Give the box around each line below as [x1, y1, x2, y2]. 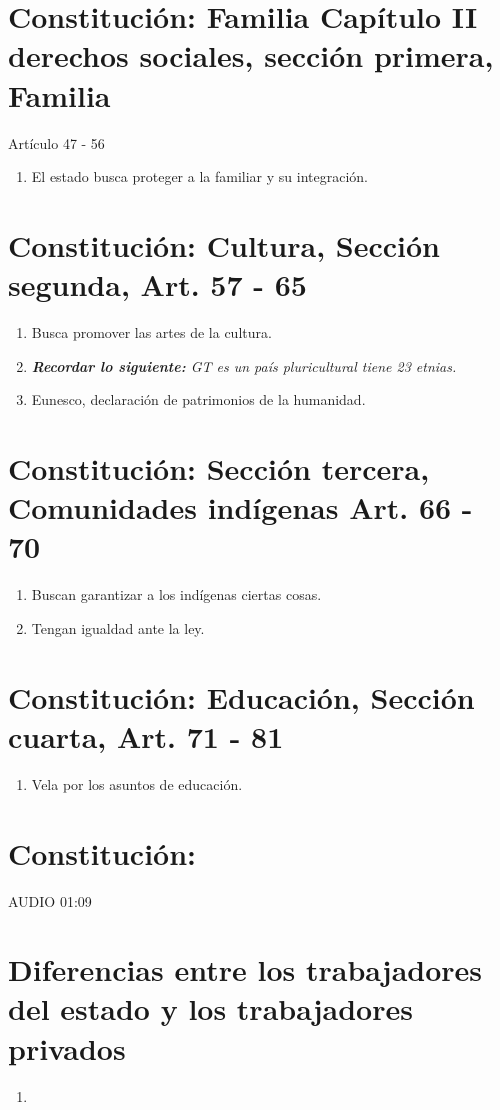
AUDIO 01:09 [8, 890, 92, 911]
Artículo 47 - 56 [8, 132, 105, 153]
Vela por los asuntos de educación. [31, 773, 243, 794]
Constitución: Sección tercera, [8, 447, 430, 488]
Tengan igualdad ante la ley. [31, 617, 205, 638]
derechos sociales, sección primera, [8, 35, 494, 76]
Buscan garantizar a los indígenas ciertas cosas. [31, 584, 322, 605]
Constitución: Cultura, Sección [8, 224, 440, 265]
